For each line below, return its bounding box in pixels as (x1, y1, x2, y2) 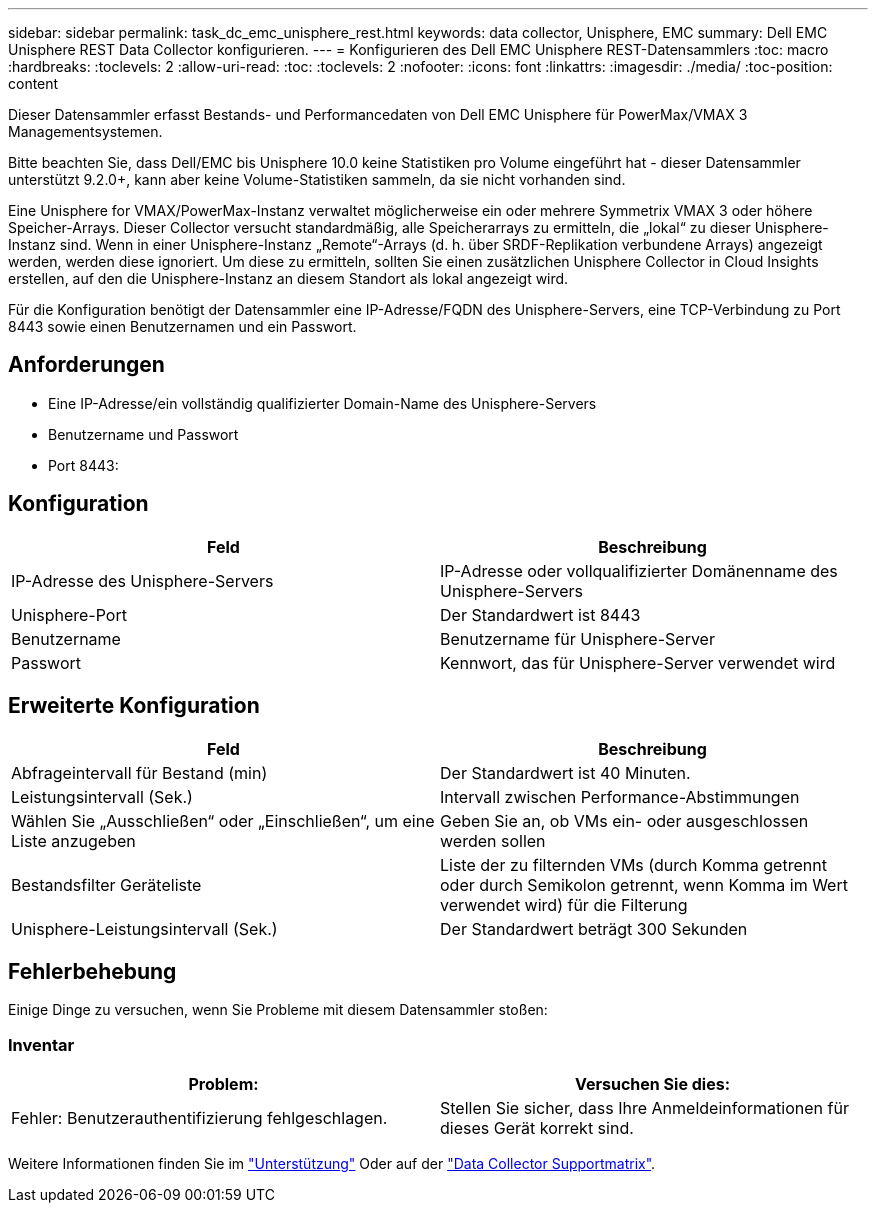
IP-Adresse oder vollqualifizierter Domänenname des (440, 560, 838, 581)
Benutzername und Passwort (48, 425, 239, 443)
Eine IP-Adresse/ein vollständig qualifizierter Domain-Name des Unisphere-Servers (48, 394, 597, 412)
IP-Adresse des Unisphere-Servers (11, 570, 274, 591)
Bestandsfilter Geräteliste (11, 874, 202, 895)
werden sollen (440, 830, 546, 851)
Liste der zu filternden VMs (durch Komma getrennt (440, 854, 827, 875)
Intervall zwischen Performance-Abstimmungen (440, 786, 800, 807)
